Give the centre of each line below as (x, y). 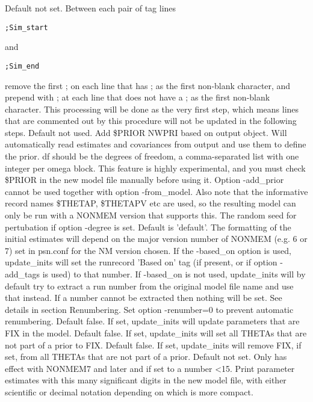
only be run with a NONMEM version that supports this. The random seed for (151, 215)
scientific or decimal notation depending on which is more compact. (129, 391)
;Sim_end (22, 66)
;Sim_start (26, 27)
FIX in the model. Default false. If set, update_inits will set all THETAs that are (156, 332)
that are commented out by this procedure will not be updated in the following (151, 121)
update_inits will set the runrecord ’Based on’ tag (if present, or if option (141, 262)
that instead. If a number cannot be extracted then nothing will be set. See (144, 298)
